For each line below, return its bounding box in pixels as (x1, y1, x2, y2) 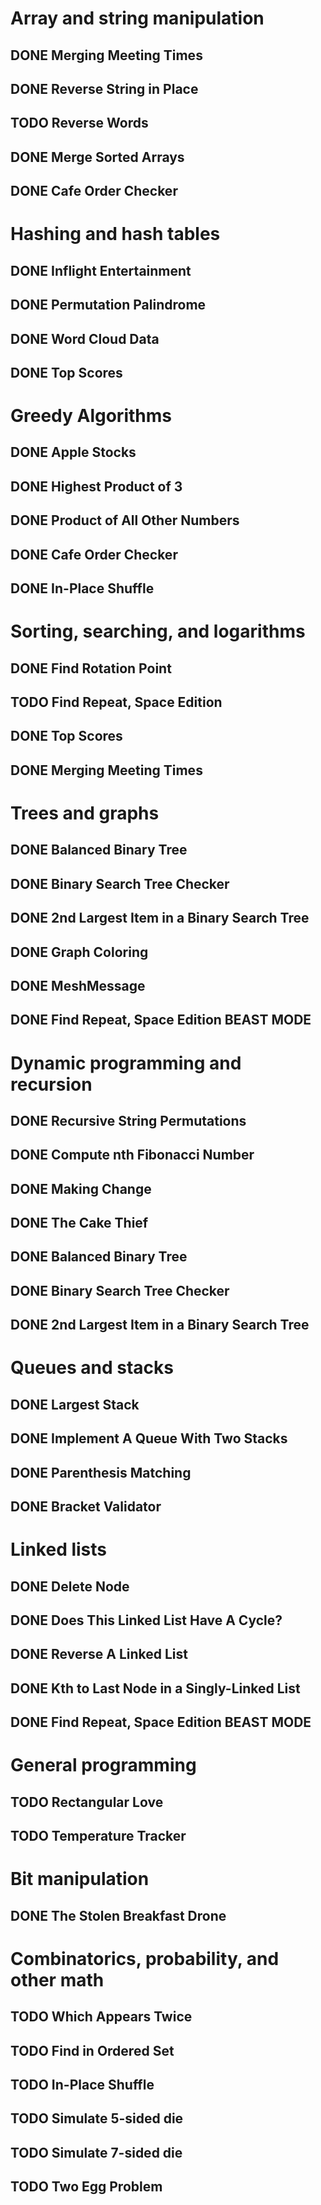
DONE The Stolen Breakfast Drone (10, 1907, 227, 1924)
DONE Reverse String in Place (10, 80, 199, 97)
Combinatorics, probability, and (10, 1947, 280, 1970)
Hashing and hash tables (10, 223, 221, 246)
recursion (10, 1073, 93, 1096)
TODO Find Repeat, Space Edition (10, 694, 223, 711)
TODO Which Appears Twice (10, 2008, 193, 2026)
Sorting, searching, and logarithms (10, 620, 306, 643)
